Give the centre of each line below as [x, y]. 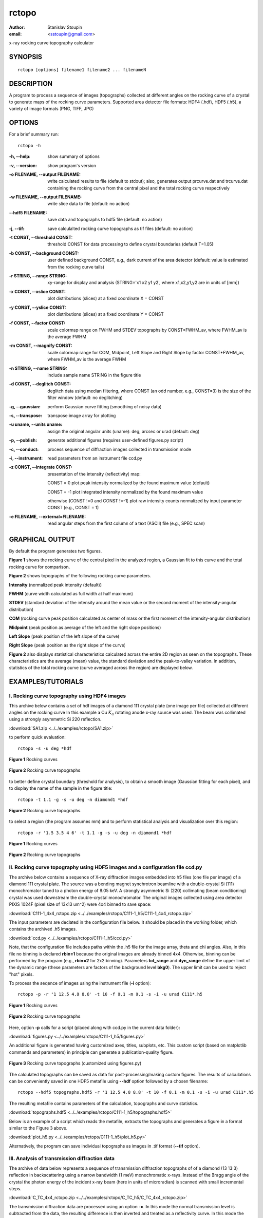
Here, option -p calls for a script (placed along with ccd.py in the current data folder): [94, 1028]
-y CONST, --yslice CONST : [38, 307]
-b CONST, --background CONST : [44, 253]
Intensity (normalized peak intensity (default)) [56, 585]
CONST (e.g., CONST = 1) [73, 508]
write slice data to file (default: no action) [89, 204]
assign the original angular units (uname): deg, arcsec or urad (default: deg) [123, 431]
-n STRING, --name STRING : [38, 368]
